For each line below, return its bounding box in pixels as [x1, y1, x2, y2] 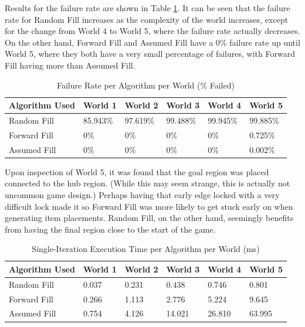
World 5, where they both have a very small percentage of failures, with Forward [5, 47, 295, 60]
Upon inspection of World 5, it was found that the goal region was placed [5, 165, 269, 178]
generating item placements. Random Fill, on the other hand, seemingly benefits [5, 212, 294, 224]
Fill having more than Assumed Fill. [5, 59, 135, 71]
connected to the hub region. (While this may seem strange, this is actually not [5, 177, 290, 189]
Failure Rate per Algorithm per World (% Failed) [56, 79, 235, 91]
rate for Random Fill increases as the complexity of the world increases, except [5, 13, 289, 25]
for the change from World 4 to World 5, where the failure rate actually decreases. [5, 25, 300, 37]
